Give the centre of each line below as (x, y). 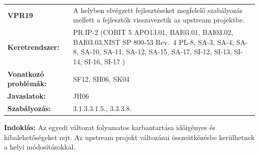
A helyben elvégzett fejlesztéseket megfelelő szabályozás (158, 10)
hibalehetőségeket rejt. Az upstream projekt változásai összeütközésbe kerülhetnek (129, 137)
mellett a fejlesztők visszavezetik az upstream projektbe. (159, 20)
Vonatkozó (26, 74)
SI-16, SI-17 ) (105, 61)
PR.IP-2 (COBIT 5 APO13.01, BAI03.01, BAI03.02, (153, 32)
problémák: (27, 83)
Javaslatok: (27, 96)
